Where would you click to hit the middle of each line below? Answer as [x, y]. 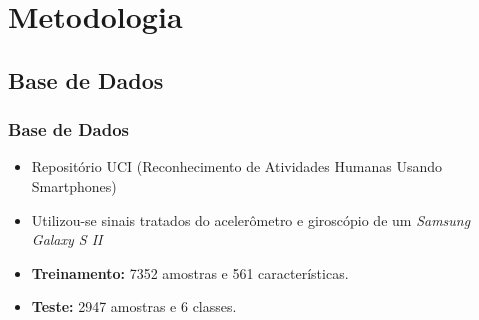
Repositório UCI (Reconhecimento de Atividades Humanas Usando [237, 166]
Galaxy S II [67, 239]
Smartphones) [74, 185]
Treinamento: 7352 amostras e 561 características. [190, 272]
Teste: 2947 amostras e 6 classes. [134, 306]
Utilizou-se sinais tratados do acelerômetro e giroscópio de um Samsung [251, 219]
